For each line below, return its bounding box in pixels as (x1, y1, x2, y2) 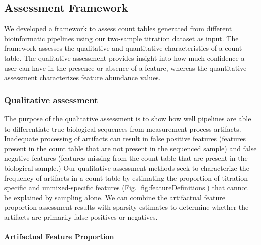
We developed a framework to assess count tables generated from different (4, 23, 232, 34)
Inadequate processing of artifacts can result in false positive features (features (4, 133, 246, 144)
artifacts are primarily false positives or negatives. (4, 211, 158, 222)
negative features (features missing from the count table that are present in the (4, 153, 248, 163)
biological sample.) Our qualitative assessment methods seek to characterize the (4, 162, 249, 173)
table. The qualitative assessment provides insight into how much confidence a (4, 52, 245, 63)
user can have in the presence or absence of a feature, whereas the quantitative (4, 62, 247, 73)
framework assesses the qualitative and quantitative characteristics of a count (4, 43, 242, 53)
